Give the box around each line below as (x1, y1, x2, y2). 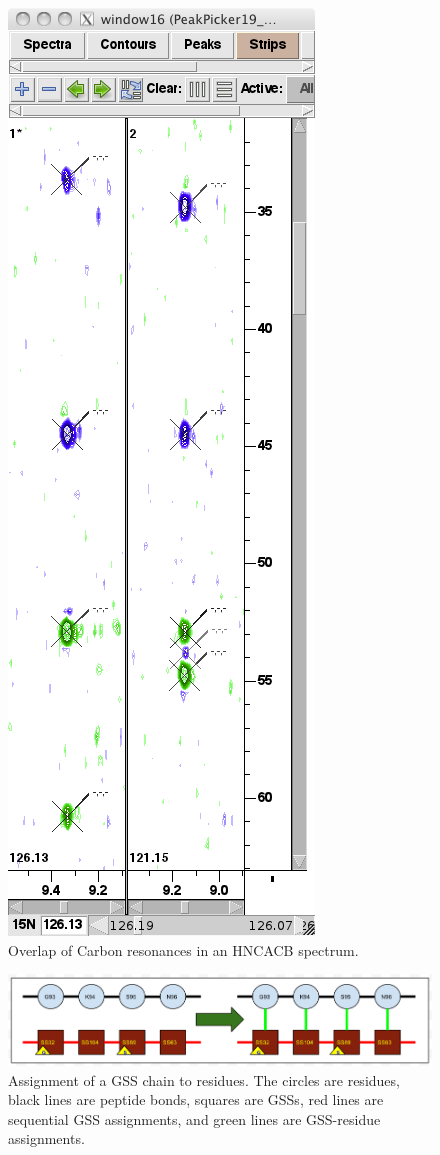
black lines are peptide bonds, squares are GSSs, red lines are (8, 1089, 384, 1110)
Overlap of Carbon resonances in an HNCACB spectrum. (8, 939, 359, 960)
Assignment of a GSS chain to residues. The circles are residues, (8, 1069, 400, 1090)
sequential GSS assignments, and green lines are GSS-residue (8, 1108, 381, 1129)
